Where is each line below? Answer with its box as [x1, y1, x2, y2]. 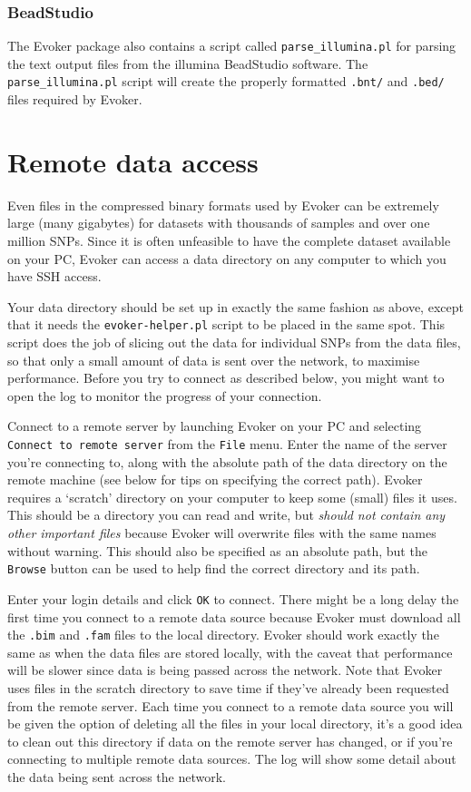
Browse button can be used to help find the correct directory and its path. [7, 559, 420, 578]
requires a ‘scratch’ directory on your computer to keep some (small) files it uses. [7, 487, 457, 506]
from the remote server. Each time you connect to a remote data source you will [7, 696, 454, 715]
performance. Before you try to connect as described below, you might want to [7, 368, 445, 387]
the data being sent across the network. [7, 767, 227, 786]
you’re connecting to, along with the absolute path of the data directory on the [7, 452, 447, 471]
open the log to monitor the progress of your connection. [7, 386, 322, 405]
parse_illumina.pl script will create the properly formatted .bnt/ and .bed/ [7, 72, 445, 91]
